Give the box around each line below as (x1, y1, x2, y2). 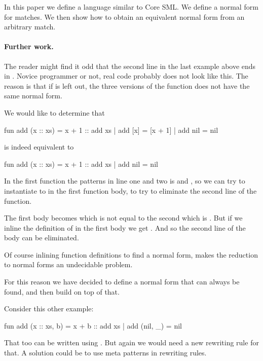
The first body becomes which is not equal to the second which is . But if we (4, 212, 243, 223)
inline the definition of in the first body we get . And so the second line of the (4, 222, 246, 233)
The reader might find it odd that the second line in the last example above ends (4, 60, 256, 71)
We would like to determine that (4, 107, 105, 118)
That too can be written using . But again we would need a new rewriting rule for (4, 337, 259, 348)
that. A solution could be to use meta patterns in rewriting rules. (4, 347, 207, 358)
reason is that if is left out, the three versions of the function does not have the (4, 80, 250, 91)
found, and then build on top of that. (4, 286, 120, 297)
